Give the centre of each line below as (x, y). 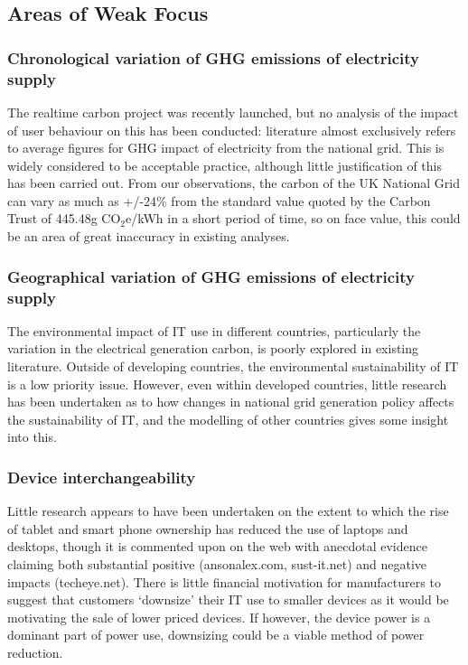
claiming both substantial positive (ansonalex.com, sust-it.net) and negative (217, 563)
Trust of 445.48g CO (64, 218)
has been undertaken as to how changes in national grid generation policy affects (231, 402)
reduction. (35, 652)
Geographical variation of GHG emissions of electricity (211, 276)
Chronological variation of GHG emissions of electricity (214, 57)
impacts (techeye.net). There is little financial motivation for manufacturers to (224, 581)
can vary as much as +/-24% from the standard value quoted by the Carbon (219, 200)
